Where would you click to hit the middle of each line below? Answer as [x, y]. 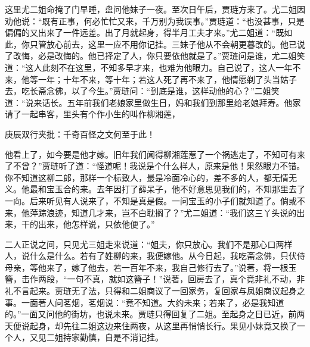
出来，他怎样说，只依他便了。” [96, 224]
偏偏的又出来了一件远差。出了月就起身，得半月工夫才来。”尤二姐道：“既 [145, 32]
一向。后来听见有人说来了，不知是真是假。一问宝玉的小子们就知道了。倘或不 [155, 200]
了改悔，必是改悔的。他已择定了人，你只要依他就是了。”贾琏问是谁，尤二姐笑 [155, 56]
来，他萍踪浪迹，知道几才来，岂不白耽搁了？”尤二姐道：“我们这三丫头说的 [151, 212]
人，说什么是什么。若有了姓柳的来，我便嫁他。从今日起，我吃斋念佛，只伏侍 [155, 256]
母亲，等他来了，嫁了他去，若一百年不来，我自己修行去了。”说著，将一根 [147, 267]
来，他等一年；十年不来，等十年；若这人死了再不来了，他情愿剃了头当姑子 [151, 79]
